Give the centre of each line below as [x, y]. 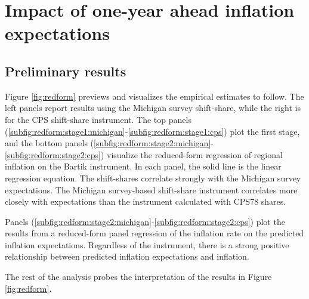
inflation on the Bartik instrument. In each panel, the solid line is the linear [143, 166]
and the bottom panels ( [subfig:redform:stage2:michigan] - [109, 143]
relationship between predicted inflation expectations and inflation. [127, 256]
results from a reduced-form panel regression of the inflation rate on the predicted [154, 233]
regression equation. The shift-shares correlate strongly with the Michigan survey [153, 178]
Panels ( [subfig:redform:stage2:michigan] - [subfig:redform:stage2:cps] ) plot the [145, 221]
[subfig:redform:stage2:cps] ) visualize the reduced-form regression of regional [144, 154]
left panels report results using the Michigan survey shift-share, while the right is [153, 108]
